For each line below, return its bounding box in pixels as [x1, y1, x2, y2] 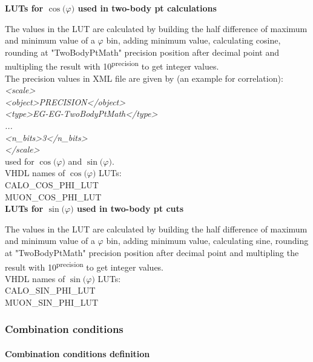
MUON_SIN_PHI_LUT [5, 295, 99, 308]
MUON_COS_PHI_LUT [5, 190, 102, 203]
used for [5, 154, 35, 167]
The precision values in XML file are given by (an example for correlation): [5, 71, 283, 84]
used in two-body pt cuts [77, 202, 184, 215]
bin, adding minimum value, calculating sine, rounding [106, 234, 309, 247]
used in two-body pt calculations [77, 2, 217, 14]
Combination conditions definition [5, 347, 150, 360]
